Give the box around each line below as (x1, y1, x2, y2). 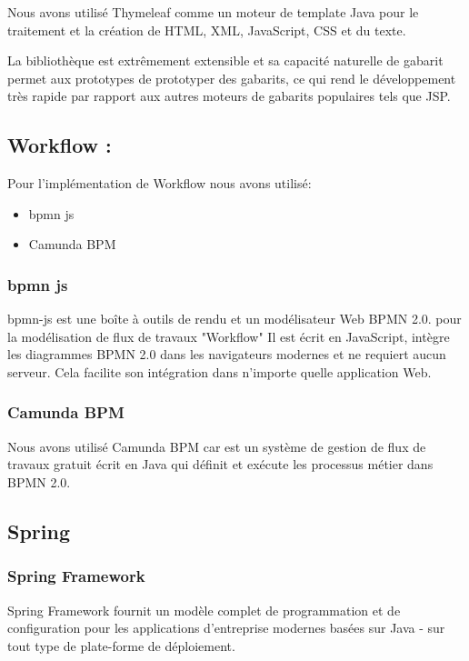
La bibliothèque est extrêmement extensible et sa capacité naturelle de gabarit (7, 51, 444, 70)
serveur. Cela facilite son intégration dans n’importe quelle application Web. (7, 362, 432, 381)
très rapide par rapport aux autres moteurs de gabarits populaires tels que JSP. (7, 86, 451, 105)
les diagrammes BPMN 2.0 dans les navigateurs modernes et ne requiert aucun (7, 345, 446, 364)
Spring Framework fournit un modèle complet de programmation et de (7, 600, 401, 619)
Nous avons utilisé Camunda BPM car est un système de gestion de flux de (7, 436, 426, 456)
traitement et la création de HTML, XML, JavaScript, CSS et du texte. (7, 20, 406, 39)
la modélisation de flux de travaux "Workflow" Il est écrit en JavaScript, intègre (7, 326, 450, 346)
